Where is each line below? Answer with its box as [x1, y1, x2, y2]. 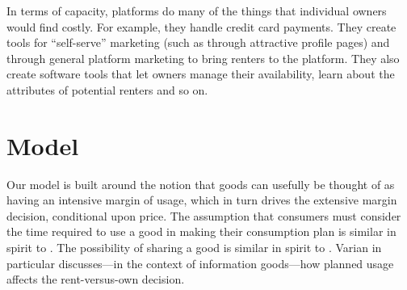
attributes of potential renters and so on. [6, 81, 208, 98]
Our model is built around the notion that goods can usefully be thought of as [6, 175, 395, 192]
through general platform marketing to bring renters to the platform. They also [6, 49, 400, 66]
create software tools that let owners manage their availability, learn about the [6, 65, 395, 82]
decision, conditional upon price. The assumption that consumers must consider [6, 207, 401, 224]
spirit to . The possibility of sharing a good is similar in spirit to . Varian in [6, 239, 382, 256]
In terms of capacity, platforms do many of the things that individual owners [6, 2, 387, 19]
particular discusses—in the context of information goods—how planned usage [6, 254, 394, 271]
